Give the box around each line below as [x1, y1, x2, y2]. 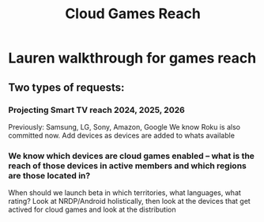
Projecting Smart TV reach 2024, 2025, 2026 [8, 104, 186, 115]
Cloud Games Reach [64, 5, 202, 23]
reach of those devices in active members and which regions [8, 160, 247, 171]
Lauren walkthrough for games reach [8, 49, 257, 67]
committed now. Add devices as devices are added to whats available [8, 130, 236, 140]
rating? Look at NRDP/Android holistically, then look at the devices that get [8, 197, 251, 206]
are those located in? [8, 170, 91, 181]
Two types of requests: [8, 81, 125, 94]
